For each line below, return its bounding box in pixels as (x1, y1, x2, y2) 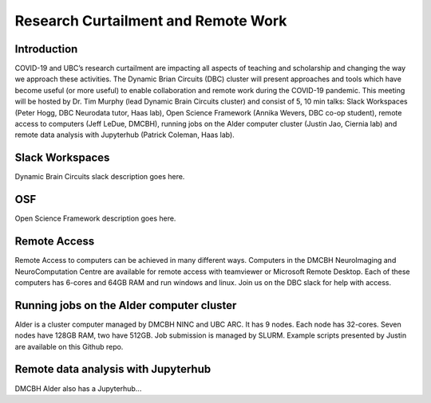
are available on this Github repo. (14, 342, 124, 351)
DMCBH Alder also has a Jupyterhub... (14, 383, 142, 393)
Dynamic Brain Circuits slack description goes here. (14, 172, 185, 182)
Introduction (14, 42, 78, 56)
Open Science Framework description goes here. (14, 213, 176, 223)
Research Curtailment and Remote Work (14, 12, 287, 29)
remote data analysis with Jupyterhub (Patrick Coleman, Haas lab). (14, 130, 235, 139)
